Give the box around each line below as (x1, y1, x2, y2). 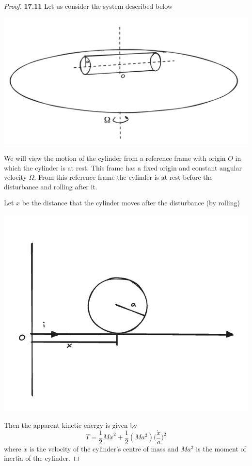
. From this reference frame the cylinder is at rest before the (34, 172, 213, 182)
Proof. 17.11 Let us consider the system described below (4, 1, 173, 11)
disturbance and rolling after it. (4, 181, 97, 191)
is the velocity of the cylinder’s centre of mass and (30, 443, 179, 453)
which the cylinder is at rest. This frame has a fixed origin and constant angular (4, 162, 242, 172)
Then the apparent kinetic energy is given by (4, 419, 138, 430)
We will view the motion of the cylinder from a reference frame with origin (4, 153, 226, 163)
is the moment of (196, 443, 246, 453)
